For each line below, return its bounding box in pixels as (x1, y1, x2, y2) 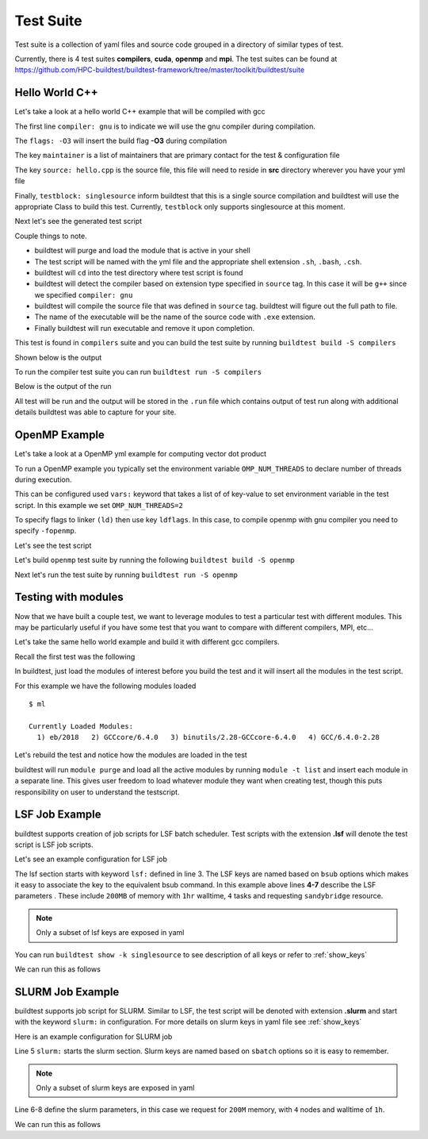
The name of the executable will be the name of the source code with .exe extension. (34, 312, 316, 321)
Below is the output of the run (14, 382, 112, 391)
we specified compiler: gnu (34, 290, 133, 299)
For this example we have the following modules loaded (14, 681, 197, 691)
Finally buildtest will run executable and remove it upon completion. (34, 323, 255, 333)
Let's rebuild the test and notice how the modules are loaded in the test (14, 750, 247, 760)
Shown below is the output (14, 352, 102, 362)
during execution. (14, 475, 72, 484)
